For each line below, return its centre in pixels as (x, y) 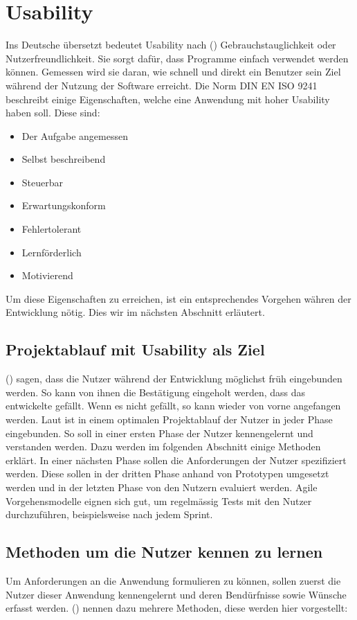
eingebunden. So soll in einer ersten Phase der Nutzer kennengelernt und (159, 433)
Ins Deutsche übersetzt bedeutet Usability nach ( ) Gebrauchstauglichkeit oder (171, 45)
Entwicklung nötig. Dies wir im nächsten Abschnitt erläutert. (135, 312)
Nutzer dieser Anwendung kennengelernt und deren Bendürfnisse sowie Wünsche (176, 594)
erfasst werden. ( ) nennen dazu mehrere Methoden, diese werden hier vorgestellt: (177, 608)
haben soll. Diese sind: (53, 113)
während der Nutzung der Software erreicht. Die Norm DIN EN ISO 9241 (162, 85)
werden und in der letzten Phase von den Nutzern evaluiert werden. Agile (162, 487)
